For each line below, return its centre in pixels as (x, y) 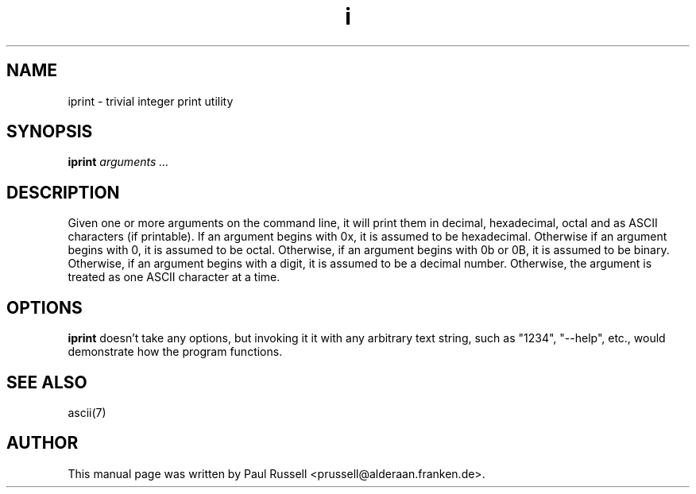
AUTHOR (43, 443)
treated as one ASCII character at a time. (174, 277)
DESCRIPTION (63, 192)
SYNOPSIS (50, 132)
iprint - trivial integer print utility (151, 101)
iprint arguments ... (118, 162)
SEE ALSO (47, 382)
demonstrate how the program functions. (175, 352)
